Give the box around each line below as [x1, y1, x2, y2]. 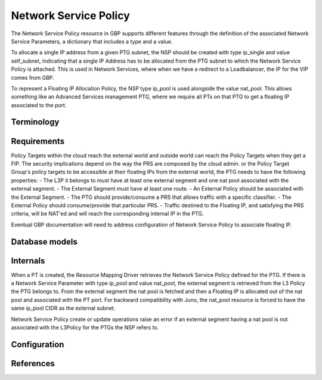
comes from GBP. [11, 74, 55, 81]
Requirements [11, 136, 65, 146]
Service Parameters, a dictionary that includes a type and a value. [11, 38, 173, 45]
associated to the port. [11, 101, 67, 108]
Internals [11, 256, 45, 266]
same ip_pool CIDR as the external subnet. [11, 304, 116, 312]
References [11, 358, 55, 369]
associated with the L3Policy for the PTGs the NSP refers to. [11, 323, 159, 331]
